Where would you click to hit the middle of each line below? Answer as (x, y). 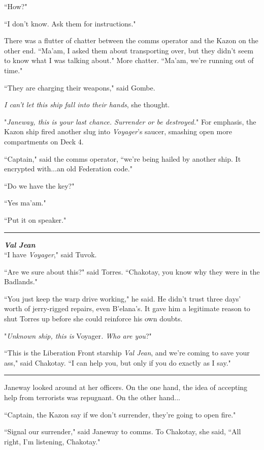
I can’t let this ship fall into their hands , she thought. (87, 104)
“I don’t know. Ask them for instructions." (70, 23)
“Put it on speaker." (35, 219)
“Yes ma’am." (25, 203)
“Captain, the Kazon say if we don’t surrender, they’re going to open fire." (120, 414)
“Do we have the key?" (39, 185)
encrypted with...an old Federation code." (68, 169)
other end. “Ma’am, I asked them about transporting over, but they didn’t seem (129, 50)
